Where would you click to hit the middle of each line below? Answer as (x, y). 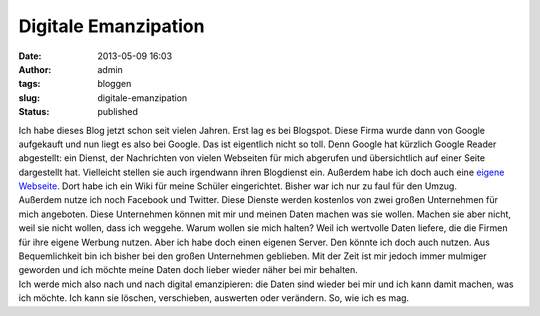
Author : (35, 69)
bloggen (114, 84)
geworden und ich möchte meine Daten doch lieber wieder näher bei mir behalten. (188, 270)
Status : (34, 112)
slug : (29, 97)
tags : (29, 84)
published (118, 112)
